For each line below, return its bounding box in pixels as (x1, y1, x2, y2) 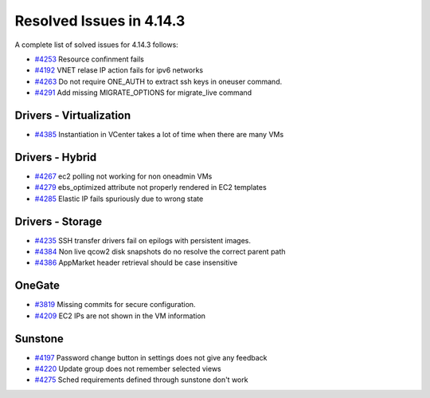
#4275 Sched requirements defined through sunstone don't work (34, 375, 248, 384)
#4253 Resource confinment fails (34, 54, 145, 64)
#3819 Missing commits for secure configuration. (34, 300, 196, 309)
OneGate (14, 279, 60, 293)
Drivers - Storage (14, 215, 103, 228)
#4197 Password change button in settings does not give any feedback (34, 353, 268, 362)
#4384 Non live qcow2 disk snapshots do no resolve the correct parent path (34, 247, 286, 256)
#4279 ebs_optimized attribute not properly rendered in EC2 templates (34, 183, 267, 192)
